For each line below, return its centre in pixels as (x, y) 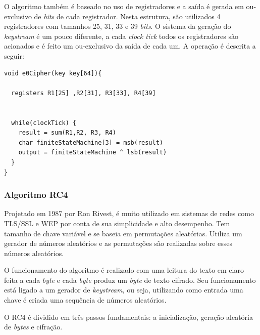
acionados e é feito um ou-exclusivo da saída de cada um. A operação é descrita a (130, 46)
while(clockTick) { (44, 123)
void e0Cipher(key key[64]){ (53, 73)
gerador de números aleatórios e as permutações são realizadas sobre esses (118, 243)
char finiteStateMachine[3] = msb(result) (91, 142)
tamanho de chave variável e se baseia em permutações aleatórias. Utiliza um (123, 233)
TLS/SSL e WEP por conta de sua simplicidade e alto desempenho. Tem (117, 223)
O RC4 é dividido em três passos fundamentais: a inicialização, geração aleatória (128, 317)
